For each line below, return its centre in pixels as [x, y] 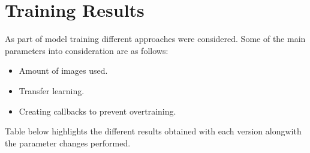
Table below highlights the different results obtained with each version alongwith [153, 131]
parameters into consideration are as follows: [87, 50]
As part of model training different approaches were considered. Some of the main [155, 39]
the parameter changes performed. [68, 142]
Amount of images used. [63, 70]
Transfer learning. [52, 90]
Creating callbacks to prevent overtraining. [97, 111]
